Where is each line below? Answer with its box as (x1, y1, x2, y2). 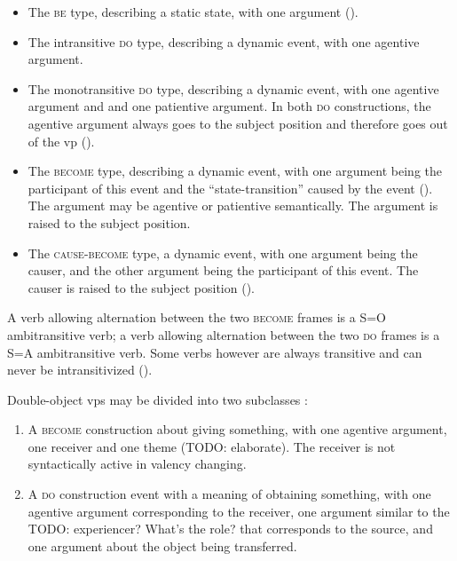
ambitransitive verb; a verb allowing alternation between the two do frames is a (7, 325, 440, 344)
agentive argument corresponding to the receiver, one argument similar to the (28, 502, 450, 520)
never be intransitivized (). (7, 360, 153, 379)
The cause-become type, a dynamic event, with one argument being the (28, 243, 418, 262)
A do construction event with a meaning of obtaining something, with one (28, 485, 431, 503)
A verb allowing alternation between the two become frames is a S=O (7, 308, 387, 327)
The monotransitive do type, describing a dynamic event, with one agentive (28, 79, 439, 98)
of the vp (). (28, 131, 95, 150)
